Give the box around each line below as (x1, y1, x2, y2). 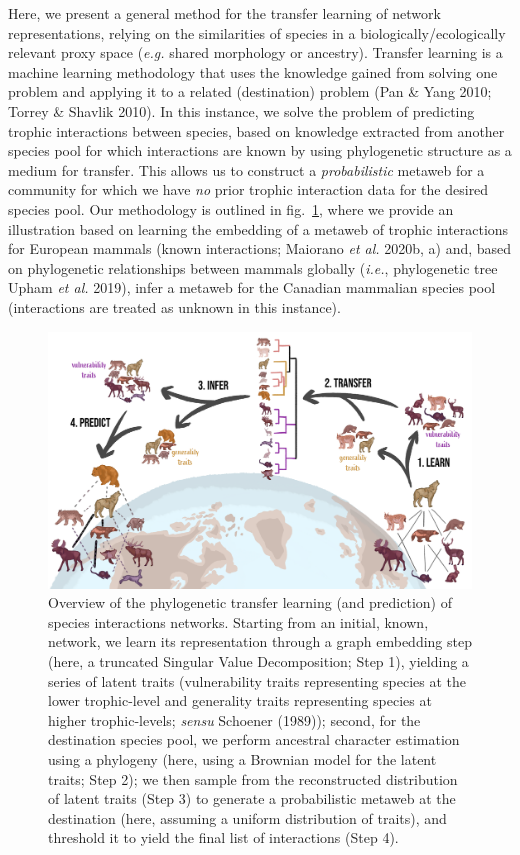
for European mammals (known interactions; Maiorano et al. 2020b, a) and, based (8, 238, 512, 259)
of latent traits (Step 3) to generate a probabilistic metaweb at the (48, 788, 456, 809)
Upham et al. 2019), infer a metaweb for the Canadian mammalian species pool (8, 277, 496, 298)
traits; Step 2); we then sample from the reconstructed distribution (48, 768, 458, 789)
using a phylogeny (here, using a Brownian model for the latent (48, 748, 437, 769)
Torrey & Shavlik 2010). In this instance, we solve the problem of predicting (8, 100, 475, 121)
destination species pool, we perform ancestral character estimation (48, 729, 460, 750)
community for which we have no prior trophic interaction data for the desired (8, 179, 489, 200)
